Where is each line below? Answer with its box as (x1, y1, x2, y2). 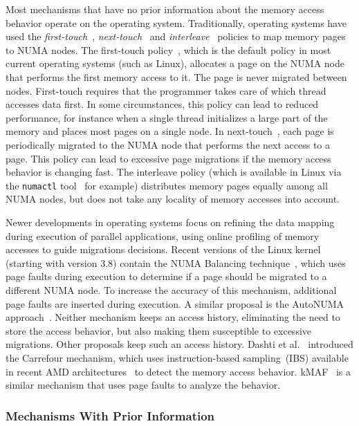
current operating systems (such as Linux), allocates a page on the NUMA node (6, 56, 344, 71)
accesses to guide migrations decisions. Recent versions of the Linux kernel (6, 242, 321, 257)
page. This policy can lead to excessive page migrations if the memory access (6, 151, 331, 165)
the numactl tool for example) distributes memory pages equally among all (6, 178, 328, 192)
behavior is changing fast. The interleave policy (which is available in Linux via (6, 165, 342, 179)
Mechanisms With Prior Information (6, 407, 215, 424)
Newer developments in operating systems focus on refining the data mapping (6, 214, 335, 229)
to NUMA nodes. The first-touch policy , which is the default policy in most (6, 42, 331, 57)
